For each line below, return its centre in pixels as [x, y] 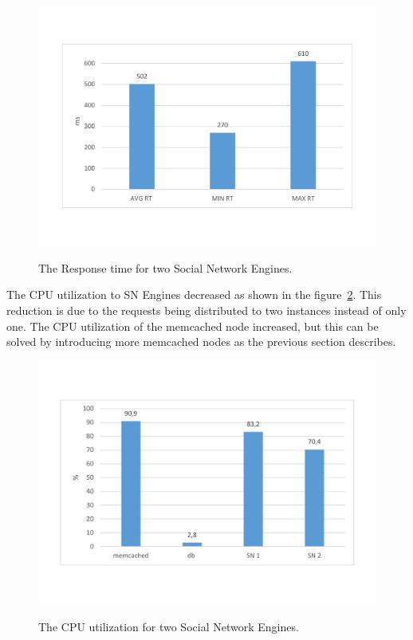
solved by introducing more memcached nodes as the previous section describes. [201, 342]
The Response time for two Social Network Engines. [165, 267]
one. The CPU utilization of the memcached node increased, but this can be [193, 326]
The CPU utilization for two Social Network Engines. [169, 626]
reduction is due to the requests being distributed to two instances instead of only [206, 310]
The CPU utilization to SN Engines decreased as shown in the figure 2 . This [194, 294]
